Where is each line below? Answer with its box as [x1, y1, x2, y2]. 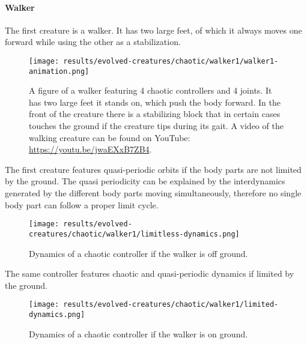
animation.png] [29, 67, 90, 76]
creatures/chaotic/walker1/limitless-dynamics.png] [29, 229, 240, 238]
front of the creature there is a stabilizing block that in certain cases [29, 107, 281, 120]
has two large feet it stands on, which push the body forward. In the [29, 95, 281, 108]
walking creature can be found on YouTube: [29, 131, 190, 143]
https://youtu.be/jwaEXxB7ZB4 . [29, 143, 152, 155]
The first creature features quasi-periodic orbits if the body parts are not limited [5, 163, 302, 175]
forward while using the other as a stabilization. [5, 35, 181, 48]
